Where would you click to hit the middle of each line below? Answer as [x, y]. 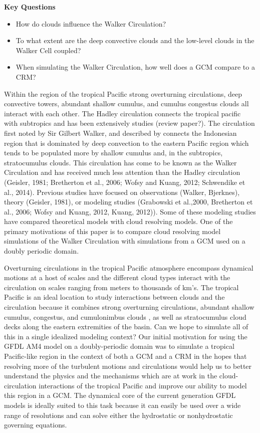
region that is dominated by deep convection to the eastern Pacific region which [126, 143]
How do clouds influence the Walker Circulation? [91, 23]
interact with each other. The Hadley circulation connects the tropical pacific [122, 113]
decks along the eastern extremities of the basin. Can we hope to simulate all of [126, 327]
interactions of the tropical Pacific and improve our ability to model [143, 385]
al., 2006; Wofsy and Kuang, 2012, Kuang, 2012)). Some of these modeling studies [130, 211]
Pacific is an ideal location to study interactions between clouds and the [114, 297]
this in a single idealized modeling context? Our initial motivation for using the [126, 336]
